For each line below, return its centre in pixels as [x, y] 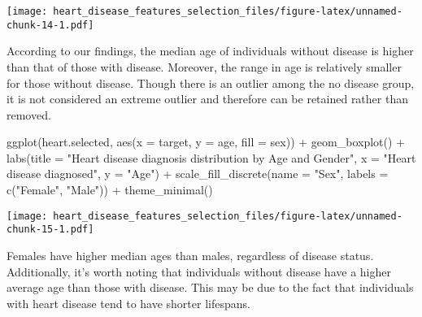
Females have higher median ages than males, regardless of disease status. [190, 255]
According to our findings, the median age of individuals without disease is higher [210, 51]
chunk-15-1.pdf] [50, 230]
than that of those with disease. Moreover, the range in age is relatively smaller [204, 66]
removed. [29, 114]
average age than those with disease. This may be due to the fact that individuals [210, 287]
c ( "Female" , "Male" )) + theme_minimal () [110, 190]
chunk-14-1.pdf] [50, 25]
